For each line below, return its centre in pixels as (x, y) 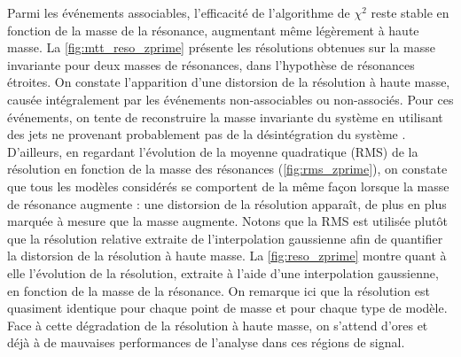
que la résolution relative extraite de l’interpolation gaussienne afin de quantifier (225, 238)
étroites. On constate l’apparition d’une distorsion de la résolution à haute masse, (229, 82)
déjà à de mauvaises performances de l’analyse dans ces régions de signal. (206, 342)
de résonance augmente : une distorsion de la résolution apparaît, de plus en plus (227, 203)
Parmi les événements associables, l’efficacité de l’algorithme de (179, 12)
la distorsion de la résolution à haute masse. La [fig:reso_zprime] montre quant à (227, 256)
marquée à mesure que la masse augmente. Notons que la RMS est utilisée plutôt (227, 221)
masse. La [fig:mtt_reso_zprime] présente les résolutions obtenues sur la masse (222, 47)
